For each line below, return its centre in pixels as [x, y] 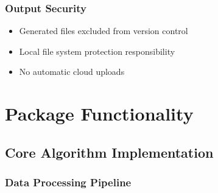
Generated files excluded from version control [104, 31]
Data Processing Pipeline [68, 182]
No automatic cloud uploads [72, 72]
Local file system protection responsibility [97, 51]
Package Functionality [99, 114]
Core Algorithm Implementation [109, 152]
